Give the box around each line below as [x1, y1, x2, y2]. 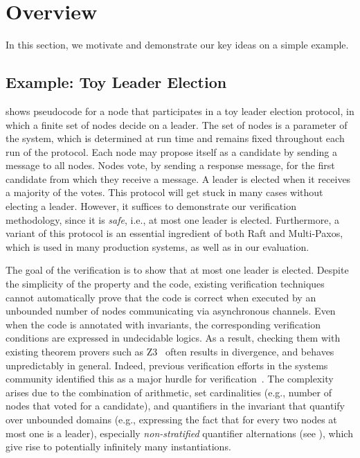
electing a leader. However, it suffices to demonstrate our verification [6, 199, 296, 213]
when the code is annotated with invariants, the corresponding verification [6, 317, 321, 331]
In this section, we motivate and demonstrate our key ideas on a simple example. [6, 37, 349, 52]
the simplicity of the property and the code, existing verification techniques [6, 276, 325, 291]
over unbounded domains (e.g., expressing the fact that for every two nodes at [6, 412, 337, 426]
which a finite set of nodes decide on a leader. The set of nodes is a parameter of [6, 117, 348, 132]
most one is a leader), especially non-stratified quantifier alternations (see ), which [6, 425, 353, 440]
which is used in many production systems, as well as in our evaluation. [6, 239, 309, 254]
